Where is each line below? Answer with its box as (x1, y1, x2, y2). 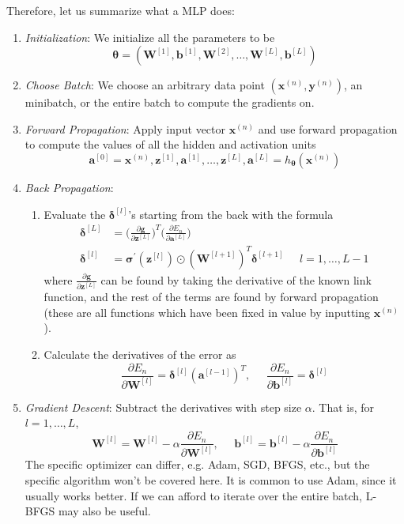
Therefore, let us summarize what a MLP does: (6, 2, 235, 18)
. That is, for (311, 398, 375, 415)
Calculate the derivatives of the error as (43, 345, 236, 362)
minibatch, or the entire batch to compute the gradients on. (25, 94, 315, 111)
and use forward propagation (258, 120, 398, 137)
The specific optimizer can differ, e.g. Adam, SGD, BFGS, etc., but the (25, 456, 370, 473)
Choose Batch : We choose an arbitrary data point (25, 77, 265, 93)
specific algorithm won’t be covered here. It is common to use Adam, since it (25, 472, 397, 488)
